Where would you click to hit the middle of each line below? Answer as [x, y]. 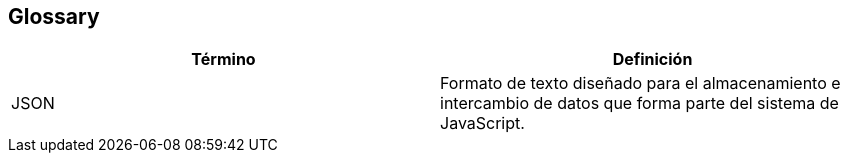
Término [223, 59]
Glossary [54, 16]
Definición [652, 59]
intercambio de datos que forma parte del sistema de [639, 103]
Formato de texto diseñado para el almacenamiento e [640, 83]
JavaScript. [482, 123]
